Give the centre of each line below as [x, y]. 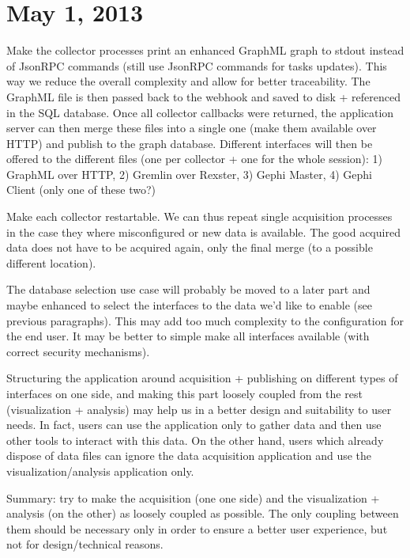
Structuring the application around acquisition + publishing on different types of [202, 378]
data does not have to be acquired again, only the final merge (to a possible [190, 247]
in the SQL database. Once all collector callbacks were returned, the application [200, 112]
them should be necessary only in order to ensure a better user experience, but [197, 528]
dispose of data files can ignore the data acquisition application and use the [189, 456]
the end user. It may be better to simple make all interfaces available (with [188, 336]
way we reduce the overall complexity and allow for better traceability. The [188, 81]
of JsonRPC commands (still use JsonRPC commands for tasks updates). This [197, 65]
